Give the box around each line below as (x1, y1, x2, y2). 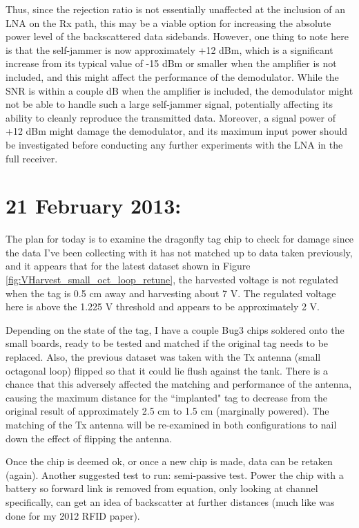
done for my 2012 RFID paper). (6, 508, 140, 522)
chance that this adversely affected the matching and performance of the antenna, (6, 377, 352, 391)
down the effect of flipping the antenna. (6, 431, 173, 445)
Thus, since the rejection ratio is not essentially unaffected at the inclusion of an (6, 2, 346, 16)
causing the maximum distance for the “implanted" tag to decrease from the (6, 390, 327, 404)
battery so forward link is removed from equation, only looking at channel (6, 481, 318, 496)
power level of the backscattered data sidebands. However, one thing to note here (6, 29, 349, 44)
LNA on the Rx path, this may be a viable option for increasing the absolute (6, 15, 331, 30)
